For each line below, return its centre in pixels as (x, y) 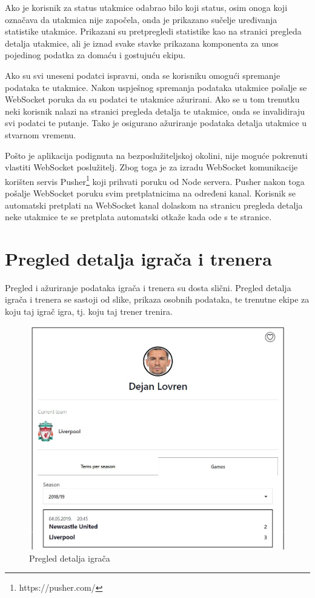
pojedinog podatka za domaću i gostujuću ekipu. (95, 55)
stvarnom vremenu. (41, 134)
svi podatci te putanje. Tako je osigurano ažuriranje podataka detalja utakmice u (156, 123)
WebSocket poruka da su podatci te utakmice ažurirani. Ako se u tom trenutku (152, 99)
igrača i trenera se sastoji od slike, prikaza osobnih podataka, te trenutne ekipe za (157, 299)
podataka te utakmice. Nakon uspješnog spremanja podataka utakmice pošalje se (156, 87)
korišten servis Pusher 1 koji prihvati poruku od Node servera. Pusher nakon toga (155, 180)
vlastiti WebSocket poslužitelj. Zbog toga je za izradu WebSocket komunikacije (151, 167)
